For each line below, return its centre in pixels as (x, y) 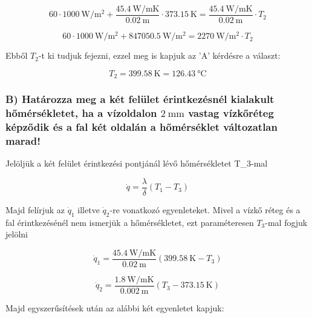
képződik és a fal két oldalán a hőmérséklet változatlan (141, 126)
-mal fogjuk (286, 222)
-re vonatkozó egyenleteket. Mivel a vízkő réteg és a (205, 209)
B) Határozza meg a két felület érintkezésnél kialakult (140, 99)
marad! (23, 140)
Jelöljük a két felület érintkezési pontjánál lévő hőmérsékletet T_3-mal (137, 163)
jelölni (17, 234)
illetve (89, 209)
